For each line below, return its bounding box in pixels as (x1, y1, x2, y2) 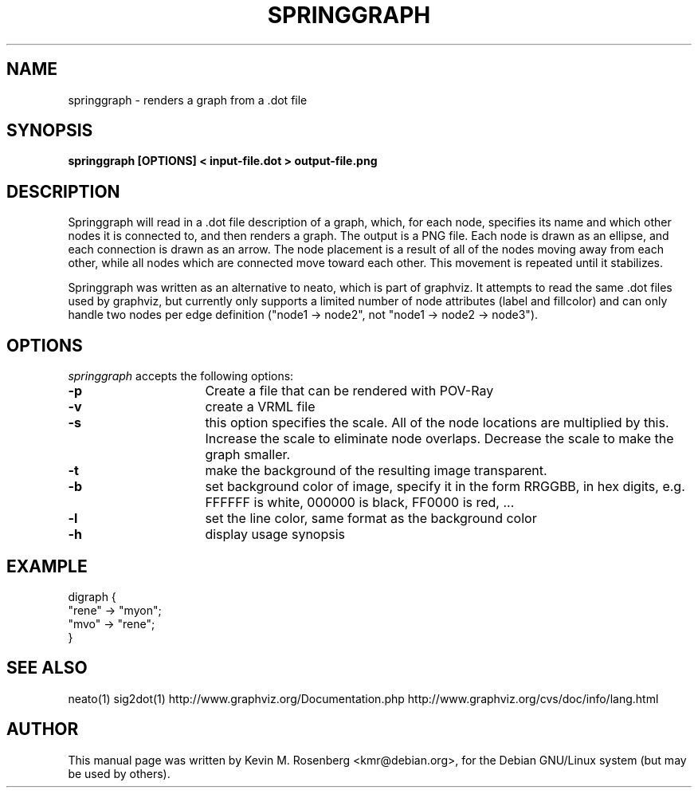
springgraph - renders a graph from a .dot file (68, 92, 308, 107)
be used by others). (68, 766, 171, 780)
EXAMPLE (6, 556, 88, 576)
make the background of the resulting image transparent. (205, 462, 547, 479)
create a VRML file (205, 399, 316, 415)
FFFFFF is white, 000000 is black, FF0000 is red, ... (205, 494, 515, 511)
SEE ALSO (6, 658, 88, 678)
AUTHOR (6, 719, 79, 740)
